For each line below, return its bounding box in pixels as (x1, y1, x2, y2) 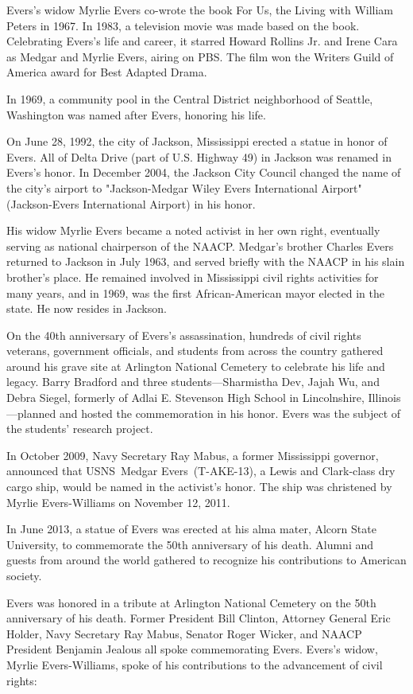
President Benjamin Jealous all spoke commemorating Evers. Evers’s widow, (6, 641, 378, 657)
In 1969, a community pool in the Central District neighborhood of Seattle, (6, 90, 373, 107)
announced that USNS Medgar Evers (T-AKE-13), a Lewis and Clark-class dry (6, 462, 396, 479)
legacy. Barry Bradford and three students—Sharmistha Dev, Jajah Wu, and (6, 373, 380, 390)
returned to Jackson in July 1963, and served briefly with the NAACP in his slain (6, 253, 405, 270)
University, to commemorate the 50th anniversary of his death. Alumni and (6, 536, 374, 552)
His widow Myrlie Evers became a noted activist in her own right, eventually (6, 222, 380, 239)
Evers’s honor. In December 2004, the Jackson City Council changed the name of (6, 164, 401, 181)
